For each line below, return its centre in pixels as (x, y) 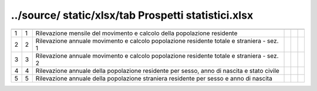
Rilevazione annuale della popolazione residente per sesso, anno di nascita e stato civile (158, 71)
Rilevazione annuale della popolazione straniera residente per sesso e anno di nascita (154, 78)
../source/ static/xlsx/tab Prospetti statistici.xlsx (132, 15)
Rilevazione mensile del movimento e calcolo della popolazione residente (136, 33)
